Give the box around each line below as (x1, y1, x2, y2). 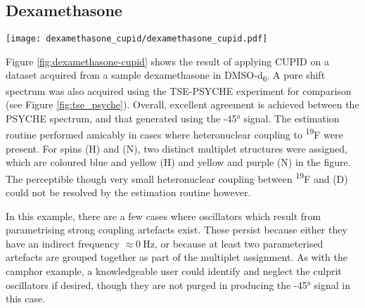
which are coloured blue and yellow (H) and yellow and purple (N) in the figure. (6, 155, 351, 169)
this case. (6, 291, 46, 306)
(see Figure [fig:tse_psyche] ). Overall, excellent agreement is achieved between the (6, 97, 359, 112)
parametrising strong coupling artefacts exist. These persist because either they (6, 222, 347, 237)
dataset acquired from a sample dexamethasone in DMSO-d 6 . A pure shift (6, 68, 326, 84)
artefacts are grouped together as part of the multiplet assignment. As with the (6, 250, 347, 264)
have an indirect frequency (6, 236, 120, 250)
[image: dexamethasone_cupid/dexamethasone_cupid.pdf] (6, 34, 268, 44)
